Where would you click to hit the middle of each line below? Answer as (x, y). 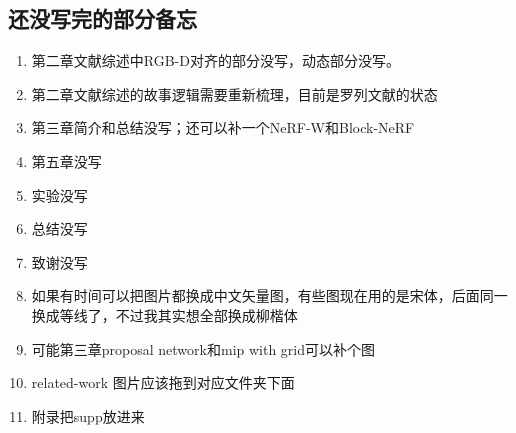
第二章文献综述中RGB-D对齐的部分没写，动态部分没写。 (215, 60)
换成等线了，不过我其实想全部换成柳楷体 (164, 314)
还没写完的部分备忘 (102, 18)
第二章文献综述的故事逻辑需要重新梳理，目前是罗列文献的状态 (234, 93)
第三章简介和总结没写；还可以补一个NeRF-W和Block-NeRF (223, 127)
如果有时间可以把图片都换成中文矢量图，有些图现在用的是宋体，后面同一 (269, 295)
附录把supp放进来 (88, 415)
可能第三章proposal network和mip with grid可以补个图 (203, 348)
